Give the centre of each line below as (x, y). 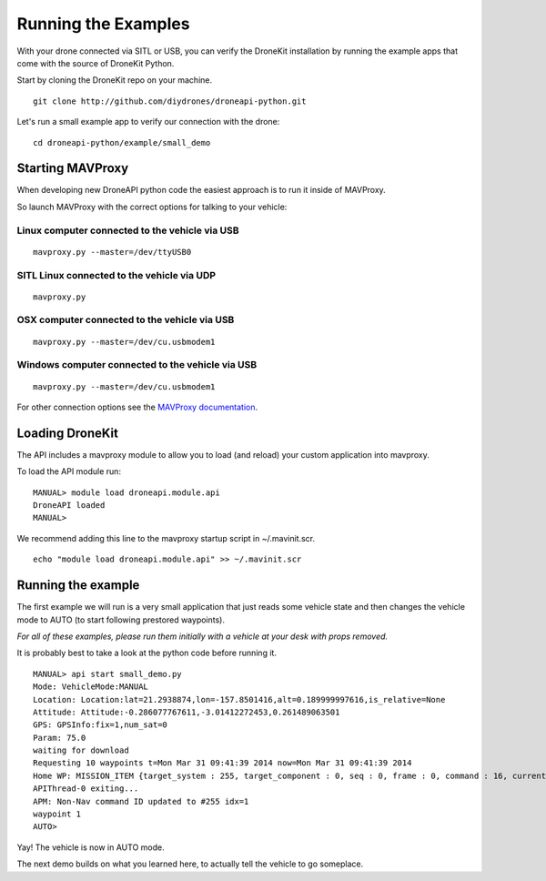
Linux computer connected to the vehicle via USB (128, 230)
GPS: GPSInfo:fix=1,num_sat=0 (101, 725)
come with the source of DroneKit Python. (96, 63)
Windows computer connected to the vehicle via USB (137, 365)
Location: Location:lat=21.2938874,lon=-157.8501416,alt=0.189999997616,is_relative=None (239, 699)
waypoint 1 (57, 814)
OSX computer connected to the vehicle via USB (126, 320)
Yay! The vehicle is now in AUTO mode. (91, 847)
